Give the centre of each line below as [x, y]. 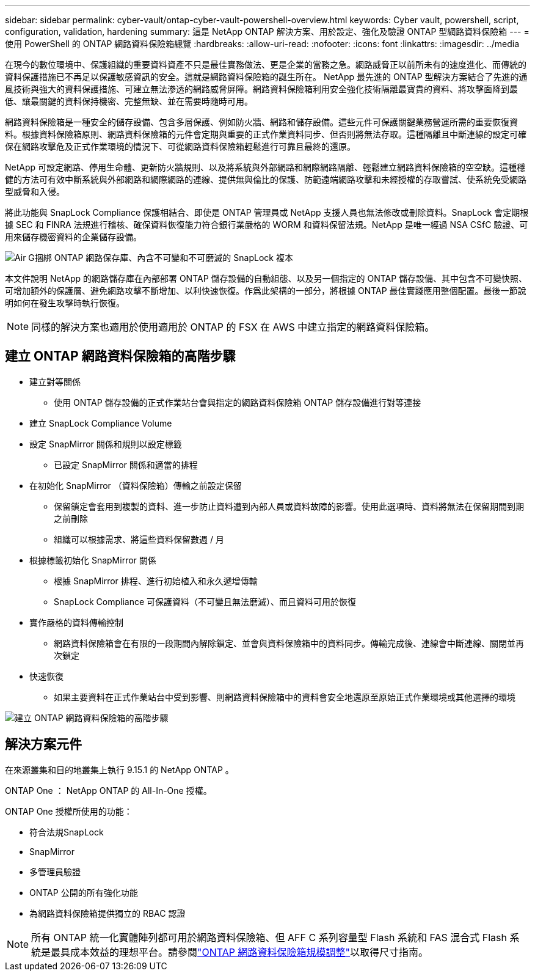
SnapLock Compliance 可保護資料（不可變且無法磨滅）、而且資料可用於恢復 [205, 601]
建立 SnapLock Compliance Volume [101, 423]
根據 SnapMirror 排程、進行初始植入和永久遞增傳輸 [156, 581]
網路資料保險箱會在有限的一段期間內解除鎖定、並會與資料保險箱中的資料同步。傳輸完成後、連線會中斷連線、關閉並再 [289, 643]
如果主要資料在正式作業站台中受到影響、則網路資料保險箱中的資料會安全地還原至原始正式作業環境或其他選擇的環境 [285, 697]
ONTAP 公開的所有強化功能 [84, 892]
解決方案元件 [43, 744]
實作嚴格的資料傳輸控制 [76, 622]
